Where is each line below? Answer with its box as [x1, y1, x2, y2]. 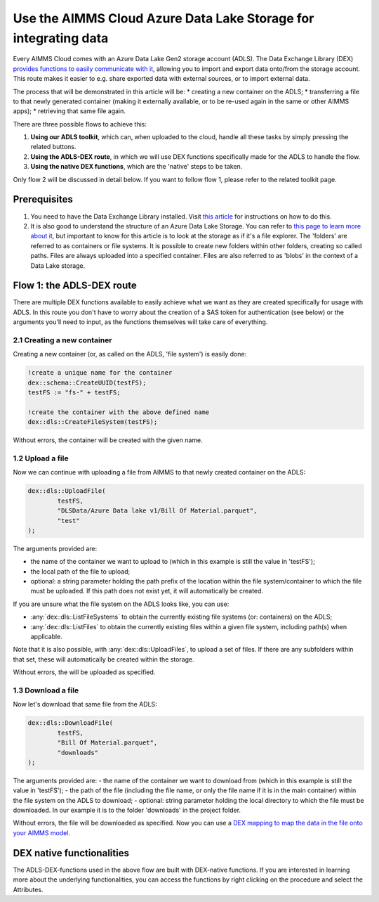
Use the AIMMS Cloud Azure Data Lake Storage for [13, 11, 314, 26]
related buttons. [30, 143, 77, 151]
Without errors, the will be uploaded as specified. [13, 668, 156, 676]
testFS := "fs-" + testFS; [27, 389, 121, 397]
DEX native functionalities [13, 847, 130, 859]
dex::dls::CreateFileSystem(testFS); [27, 418, 158, 426]
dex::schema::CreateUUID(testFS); [27, 378, 147, 387]
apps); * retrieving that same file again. [13, 107, 126, 115]
